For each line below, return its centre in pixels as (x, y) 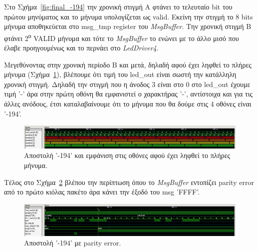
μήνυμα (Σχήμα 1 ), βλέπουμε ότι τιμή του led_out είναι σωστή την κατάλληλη (120, 74)
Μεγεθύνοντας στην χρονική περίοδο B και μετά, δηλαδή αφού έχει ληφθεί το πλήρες (128, 64)
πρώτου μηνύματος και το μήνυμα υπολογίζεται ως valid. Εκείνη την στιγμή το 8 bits (129, 16)
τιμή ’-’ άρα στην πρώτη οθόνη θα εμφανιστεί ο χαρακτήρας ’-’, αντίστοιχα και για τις (129, 94)
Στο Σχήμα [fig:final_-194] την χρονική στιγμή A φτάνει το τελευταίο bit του (118, 6)
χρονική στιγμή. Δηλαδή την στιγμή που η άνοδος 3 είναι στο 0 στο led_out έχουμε (127, 84)
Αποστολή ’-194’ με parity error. (73, 243)
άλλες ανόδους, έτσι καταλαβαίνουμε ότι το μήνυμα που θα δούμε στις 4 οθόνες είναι (128, 103)
